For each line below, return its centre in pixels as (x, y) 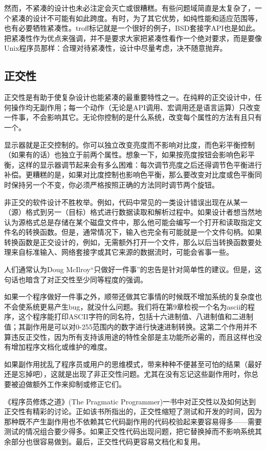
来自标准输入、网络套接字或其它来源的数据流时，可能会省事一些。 (122, 252)
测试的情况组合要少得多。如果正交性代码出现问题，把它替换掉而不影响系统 (129, 431)
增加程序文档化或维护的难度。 (61, 347)
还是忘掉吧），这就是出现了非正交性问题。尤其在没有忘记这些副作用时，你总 (131, 374)
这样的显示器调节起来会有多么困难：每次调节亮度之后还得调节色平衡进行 (140, 164)
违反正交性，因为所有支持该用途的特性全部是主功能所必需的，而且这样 (129, 336)
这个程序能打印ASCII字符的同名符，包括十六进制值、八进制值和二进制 (136, 316)
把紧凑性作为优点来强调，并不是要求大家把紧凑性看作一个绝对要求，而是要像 (133, 38)
